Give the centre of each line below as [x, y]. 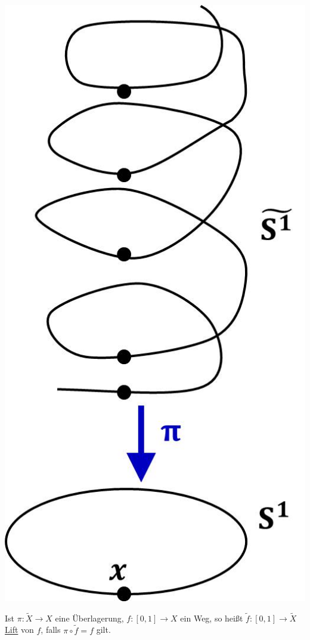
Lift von [19, 630]
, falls [51, 630]
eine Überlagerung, [89, 618]
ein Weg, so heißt [212, 618]
